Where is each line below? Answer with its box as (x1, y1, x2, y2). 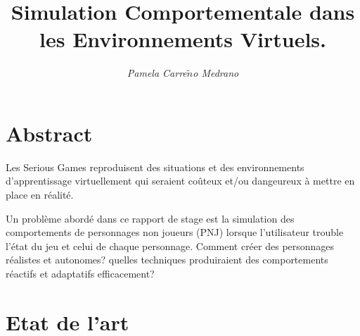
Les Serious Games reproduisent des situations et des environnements (6, 159, 304, 174)
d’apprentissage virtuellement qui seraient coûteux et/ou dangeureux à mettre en (6, 173, 355, 188)
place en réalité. (6, 187, 74, 202)
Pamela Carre (127, 66, 187, 80)
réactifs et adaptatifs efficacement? (6, 266, 155, 280)
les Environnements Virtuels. (39, 25, 326, 54)
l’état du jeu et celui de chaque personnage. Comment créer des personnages (6, 238, 335, 253)
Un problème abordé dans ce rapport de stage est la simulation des (6, 211, 295, 225)
